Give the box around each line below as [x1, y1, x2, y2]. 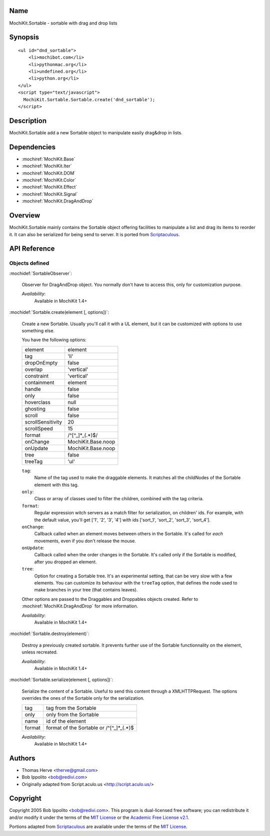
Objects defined [9, 260, 49, 267]
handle [24, 385, 41, 392]
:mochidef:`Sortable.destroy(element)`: [9, 631, 89, 637]
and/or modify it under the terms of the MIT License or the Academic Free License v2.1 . [9, 814, 189, 820]
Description [9, 116, 47, 125]
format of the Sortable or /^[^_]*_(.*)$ [45, 724, 134, 731]
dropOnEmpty [24, 359, 58, 366]
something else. [21, 328, 55, 333]
